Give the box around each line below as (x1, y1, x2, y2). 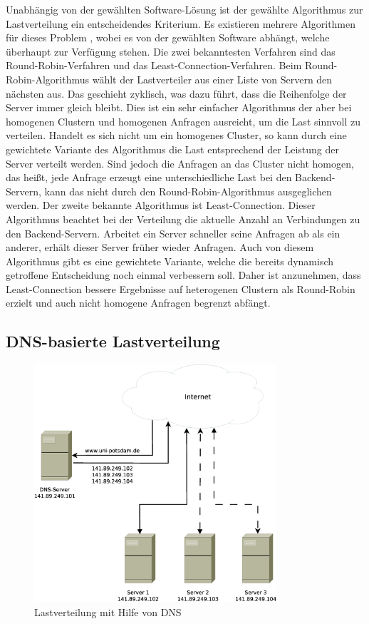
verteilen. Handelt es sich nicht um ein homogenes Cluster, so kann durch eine (6, 128, 347, 143)
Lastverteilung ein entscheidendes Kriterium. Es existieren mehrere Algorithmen (6, 16, 356, 31)
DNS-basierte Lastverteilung (6, 330, 220, 352)
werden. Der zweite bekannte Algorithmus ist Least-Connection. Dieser (6, 198, 316, 213)
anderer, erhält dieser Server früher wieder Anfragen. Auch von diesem (6, 240, 314, 255)
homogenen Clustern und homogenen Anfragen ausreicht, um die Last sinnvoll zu (6, 113, 361, 128)
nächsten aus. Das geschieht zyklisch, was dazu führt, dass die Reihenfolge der (6, 86, 347, 101)
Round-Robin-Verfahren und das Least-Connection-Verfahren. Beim (6, 58, 302, 73)
